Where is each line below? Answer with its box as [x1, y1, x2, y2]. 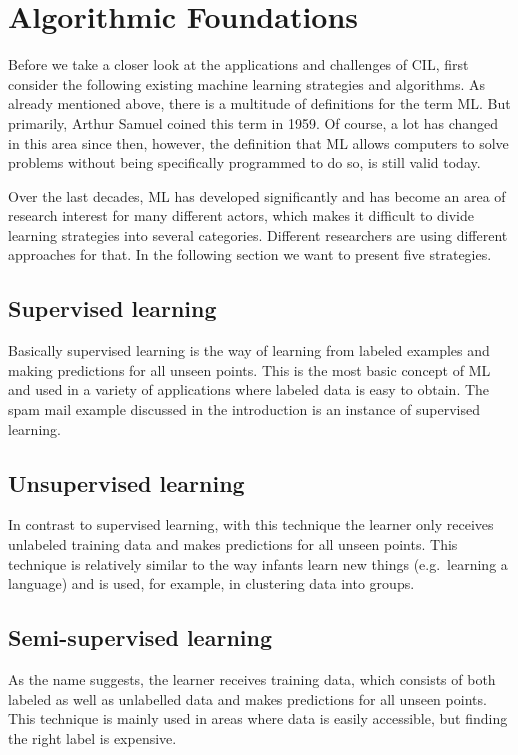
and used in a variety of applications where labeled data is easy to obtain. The [8, 379, 490, 400]
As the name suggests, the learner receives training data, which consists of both [8, 669, 496, 690]
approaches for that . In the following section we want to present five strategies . [8, 244, 492, 265]
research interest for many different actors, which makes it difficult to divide [8, 205, 475, 226]
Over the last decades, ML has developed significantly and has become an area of [8, 185, 506, 206]
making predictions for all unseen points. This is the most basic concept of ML [8, 359, 491, 380]
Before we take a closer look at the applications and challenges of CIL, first [8, 54, 469, 75]
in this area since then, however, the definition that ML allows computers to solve [8, 132, 509, 153]
